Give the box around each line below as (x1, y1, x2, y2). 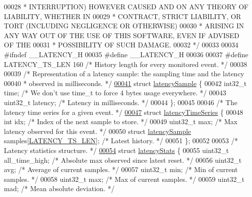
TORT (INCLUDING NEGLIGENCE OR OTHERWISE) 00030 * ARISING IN (4, 21, 244, 31)
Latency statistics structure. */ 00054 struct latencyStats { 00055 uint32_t (4, 145, 229, 155)
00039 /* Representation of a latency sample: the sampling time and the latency (4, 68, 244, 79)
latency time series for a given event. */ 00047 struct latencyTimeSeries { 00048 (4, 107, 243, 117)
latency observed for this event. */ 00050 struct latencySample (4, 126, 191, 136)
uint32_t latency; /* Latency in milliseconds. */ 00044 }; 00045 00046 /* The (4, 97, 237, 107)
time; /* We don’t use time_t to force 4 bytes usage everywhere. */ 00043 (4, 88, 226, 98)
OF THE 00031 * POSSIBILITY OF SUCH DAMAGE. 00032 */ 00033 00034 (4, 40, 238, 50)
